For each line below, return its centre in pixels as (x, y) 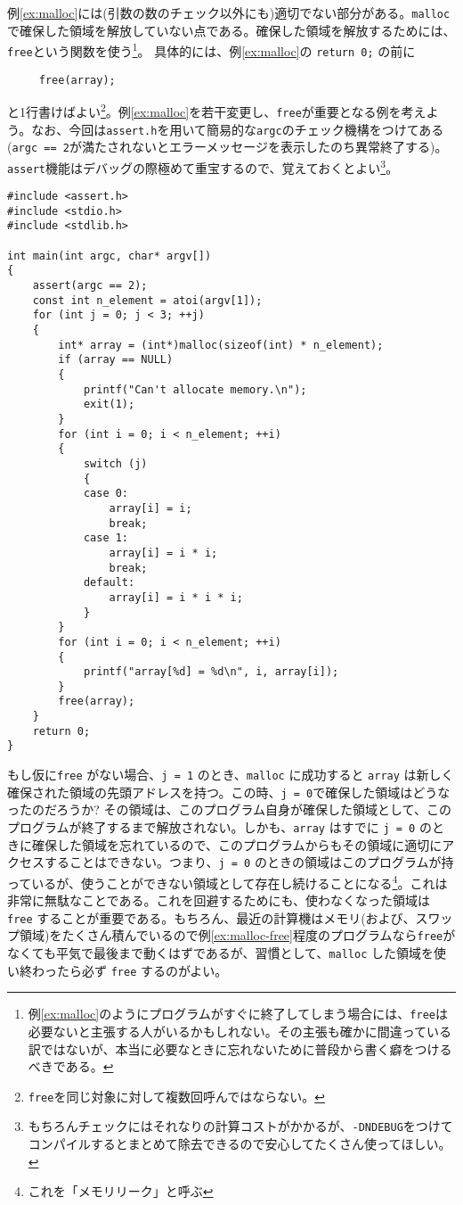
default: (109, 583)
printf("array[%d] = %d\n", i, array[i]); (211, 672)
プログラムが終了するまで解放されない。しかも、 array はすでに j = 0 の (219, 827)
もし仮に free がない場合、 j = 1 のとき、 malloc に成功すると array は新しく (231, 775)
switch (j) (115, 463)
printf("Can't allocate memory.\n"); (195, 389)
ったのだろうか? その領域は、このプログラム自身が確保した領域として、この (229, 809)
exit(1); (109, 404)
